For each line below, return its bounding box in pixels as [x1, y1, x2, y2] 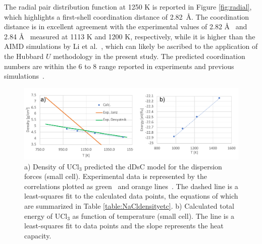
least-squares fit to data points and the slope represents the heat [24, 220, 224, 231]
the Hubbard [4, 50, 44, 61]
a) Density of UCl [24, 161, 79, 171]
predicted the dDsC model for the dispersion [84, 161, 222, 171]
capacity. [24, 230, 51, 240]
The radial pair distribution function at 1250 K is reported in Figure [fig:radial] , [4, 2, 252, 12]
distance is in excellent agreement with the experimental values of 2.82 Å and [4, 21, 247, 32]
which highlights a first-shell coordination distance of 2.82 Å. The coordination [4, 11, 249, 22]
